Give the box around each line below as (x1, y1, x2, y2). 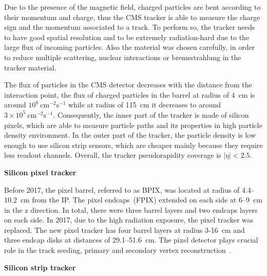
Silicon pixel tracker (4, 167, 77, 177)
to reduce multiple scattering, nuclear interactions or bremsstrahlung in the (4, 51, 241, 62)
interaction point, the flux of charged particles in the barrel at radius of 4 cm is (4, 89, 255, 100)
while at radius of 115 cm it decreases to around (68, 99, 221, 110)
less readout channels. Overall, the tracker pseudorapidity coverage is (4, 150, 221, 160)
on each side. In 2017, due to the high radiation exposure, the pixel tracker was (4, 214, 254, 225)
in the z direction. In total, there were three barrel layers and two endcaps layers (4, 204, 258, 215)
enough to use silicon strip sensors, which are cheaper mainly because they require (4, 139, 263, 150)
